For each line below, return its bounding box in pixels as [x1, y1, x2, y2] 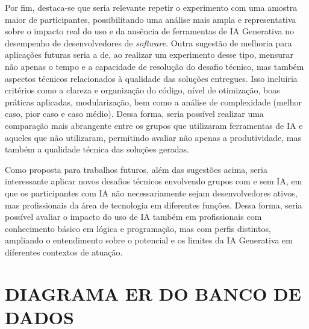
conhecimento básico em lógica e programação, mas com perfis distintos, [5, 222, 271, 234]
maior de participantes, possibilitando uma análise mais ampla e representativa [5, 13, 296, 25]
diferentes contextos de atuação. [5, 245, 123, 258]
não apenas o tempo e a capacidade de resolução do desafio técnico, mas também [5, 60, 304, 72]
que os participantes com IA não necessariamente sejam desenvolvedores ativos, [5, 186, 298, 199]
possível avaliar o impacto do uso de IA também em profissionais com [5, 210, 262, 223]
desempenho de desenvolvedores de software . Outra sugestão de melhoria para [5, 36, 292, 49]
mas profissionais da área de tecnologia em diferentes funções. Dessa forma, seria [5, 198, 302, 211]
